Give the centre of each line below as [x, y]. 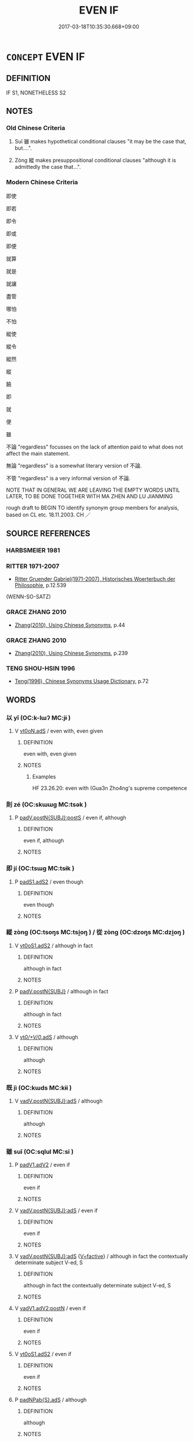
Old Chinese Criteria [36, 128]
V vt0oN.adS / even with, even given [59, 731]
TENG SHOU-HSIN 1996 [41, 668]
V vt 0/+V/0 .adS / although [46, 1037]
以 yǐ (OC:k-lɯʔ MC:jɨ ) [39, 718]
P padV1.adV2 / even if [42, 1165]
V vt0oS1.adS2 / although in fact [53, 946]
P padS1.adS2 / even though [49, 882]
